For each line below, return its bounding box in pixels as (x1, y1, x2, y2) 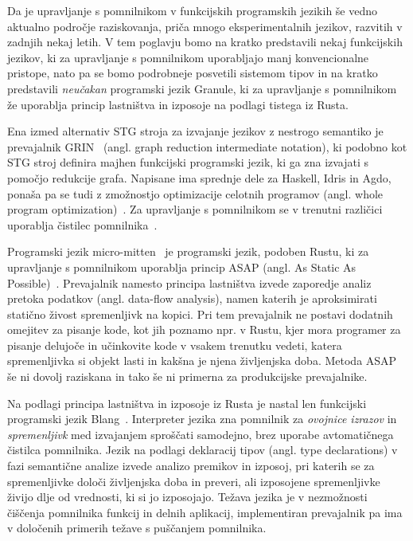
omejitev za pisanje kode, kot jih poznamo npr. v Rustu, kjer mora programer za (7, 321, 401, 338)
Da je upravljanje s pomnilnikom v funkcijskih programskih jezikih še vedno (7, 2, 378, 18)
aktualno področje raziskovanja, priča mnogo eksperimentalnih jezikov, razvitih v (7, 18, 403, 34)
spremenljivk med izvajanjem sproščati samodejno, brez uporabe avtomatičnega (7, 425, 394, 442)
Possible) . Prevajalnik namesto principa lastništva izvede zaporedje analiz (7, 274, 372, 291)
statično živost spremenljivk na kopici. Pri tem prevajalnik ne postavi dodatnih (7, 305, 393, 322)
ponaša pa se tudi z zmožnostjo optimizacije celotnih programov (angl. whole (7, 185, 384, 202)
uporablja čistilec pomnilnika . (7, 216, 158, 233)
